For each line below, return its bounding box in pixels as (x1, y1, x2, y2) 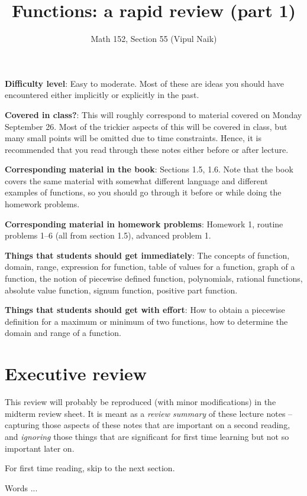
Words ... (5, 481, 38, 494)
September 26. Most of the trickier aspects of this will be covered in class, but (5, 120, 287, 132)
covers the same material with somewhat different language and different (5, 174, 268, 187)
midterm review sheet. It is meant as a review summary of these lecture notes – (5, 407, 293, 419)
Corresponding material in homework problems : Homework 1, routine (5, 217, 283, 230)
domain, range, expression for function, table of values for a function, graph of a (5, 260, 295, 273)
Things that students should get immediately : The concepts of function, (5, 249, 290, 261)
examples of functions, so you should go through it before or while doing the (5, 186, 282, 198)
